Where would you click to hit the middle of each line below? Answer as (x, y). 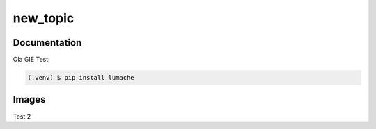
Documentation (47, 43)
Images (29, 100)
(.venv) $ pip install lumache (81, 78)
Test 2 (22, 116)
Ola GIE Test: (31, 60)
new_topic (44, 18)
